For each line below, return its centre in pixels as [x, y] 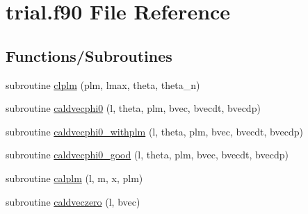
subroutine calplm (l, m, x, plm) [74, 178]
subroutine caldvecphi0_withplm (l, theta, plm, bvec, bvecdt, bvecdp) [154, 131]
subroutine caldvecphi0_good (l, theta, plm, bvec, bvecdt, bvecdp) [147, 155]
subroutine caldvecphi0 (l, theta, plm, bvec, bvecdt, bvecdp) [133, 108]
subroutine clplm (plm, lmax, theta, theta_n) [103, 84]
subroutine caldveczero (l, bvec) [73, 201]
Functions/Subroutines [89, 55]
